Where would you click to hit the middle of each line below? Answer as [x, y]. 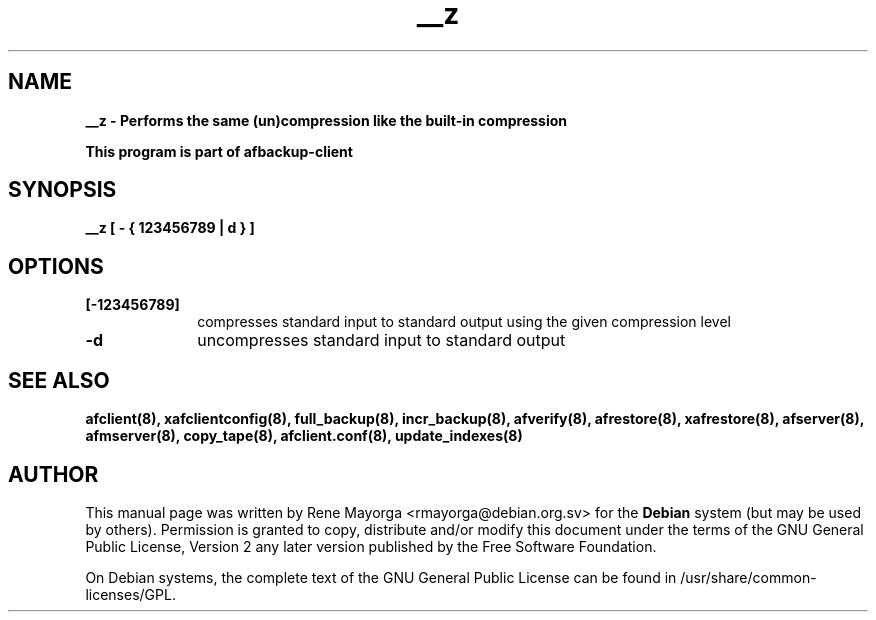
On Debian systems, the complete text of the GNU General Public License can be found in [381, 577]
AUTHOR [53, 474]
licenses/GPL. [130, 594]
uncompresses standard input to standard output [381, 340]
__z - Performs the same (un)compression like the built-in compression [326, 120]
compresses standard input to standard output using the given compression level [464, 322]
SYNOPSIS [62, 190]
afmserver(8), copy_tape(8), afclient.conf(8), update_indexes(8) [304, 436]
